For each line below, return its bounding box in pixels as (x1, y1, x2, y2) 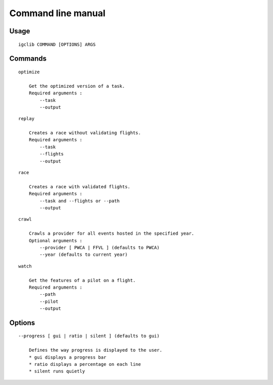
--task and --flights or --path (39, 198, 120, 204)
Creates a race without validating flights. (28, 130, 141, 136)
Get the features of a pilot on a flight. (28, 278, 136, 283)
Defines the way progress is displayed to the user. (28, 347, 163, 353)
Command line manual (9, 8, 106, 19)
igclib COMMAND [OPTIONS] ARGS (18, 41, 96, 47)
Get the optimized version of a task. (28, 83, 125, 89)
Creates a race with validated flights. (28, 184, 131, 189)
